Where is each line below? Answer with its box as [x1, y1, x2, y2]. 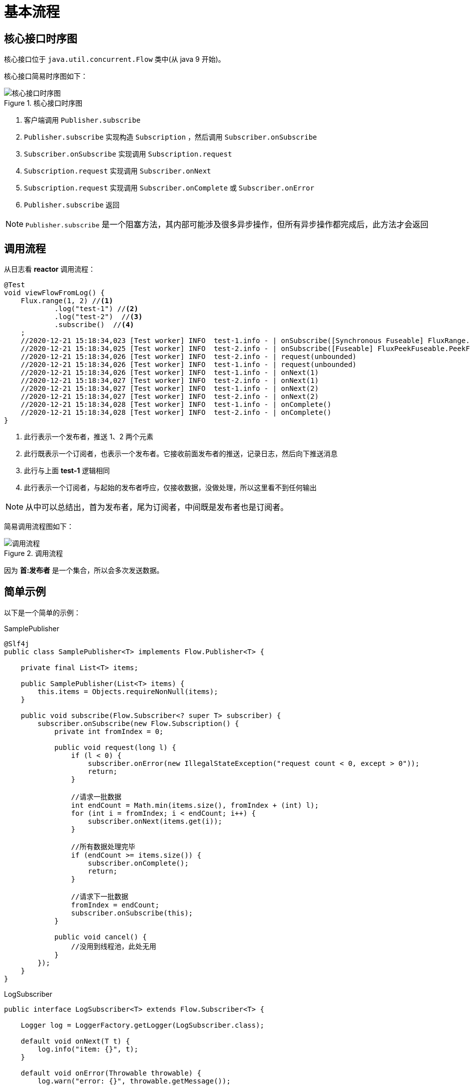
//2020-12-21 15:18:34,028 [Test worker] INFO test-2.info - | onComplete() [20, 408, 332, 417]
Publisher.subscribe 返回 [24, 200, 120, 209]
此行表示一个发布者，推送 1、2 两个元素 [24, 432, 154, 441]
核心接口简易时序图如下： [4, 72, 88, 81]
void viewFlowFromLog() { [4, 289, 105, 297]
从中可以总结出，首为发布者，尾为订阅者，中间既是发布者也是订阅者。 [25, 502, 289, 513]
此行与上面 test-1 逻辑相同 [24, 466, 110, 475]
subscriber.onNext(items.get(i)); [88, 817, 223, 825]
